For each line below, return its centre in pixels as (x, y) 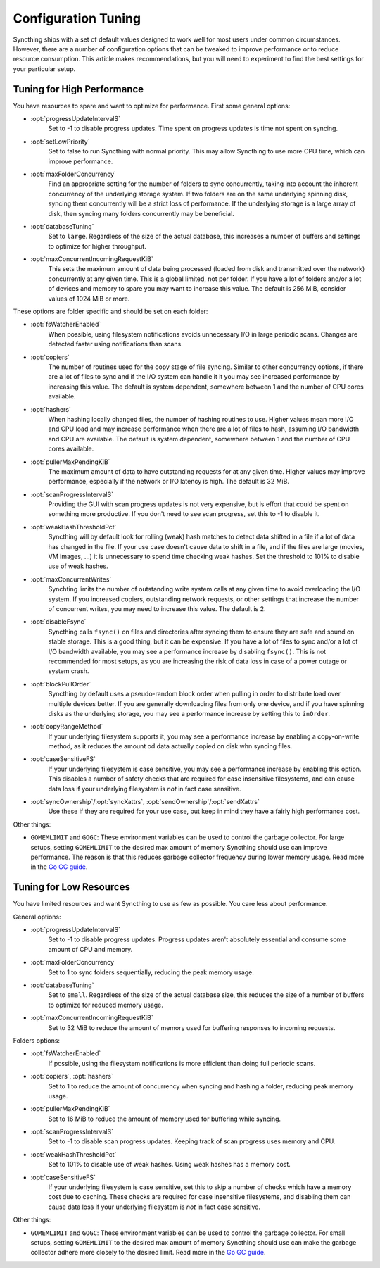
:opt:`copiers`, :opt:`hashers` (72, 1076)
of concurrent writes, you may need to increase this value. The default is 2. (157, 608)
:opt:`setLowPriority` (60, 142)
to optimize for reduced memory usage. (106, 1005)
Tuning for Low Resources (71, 887)
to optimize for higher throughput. (97, 246)
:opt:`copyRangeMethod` (67, 727)
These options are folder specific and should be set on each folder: (110, 312)
